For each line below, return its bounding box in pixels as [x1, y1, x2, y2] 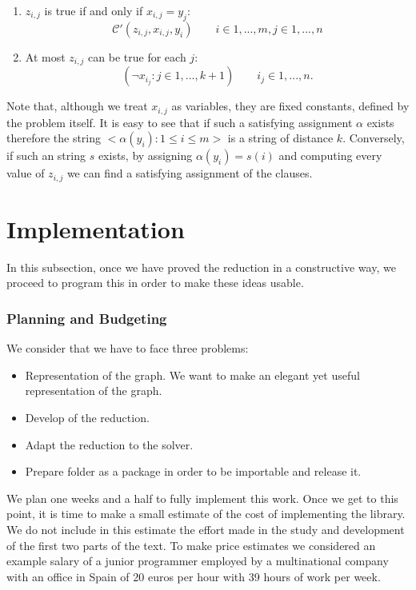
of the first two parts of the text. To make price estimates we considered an [6, 536, 376, 553]
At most [25, 48, 66, 65]
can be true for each [88, 48, 186, 65]
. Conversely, [342, 130, 405, 146]
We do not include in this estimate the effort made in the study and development [6, 521, 405, 538]
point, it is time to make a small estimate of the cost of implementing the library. [6, 505, 406, 522]
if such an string [6, 147, 86, 164]
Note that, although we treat [6, 98, 148, 114]
